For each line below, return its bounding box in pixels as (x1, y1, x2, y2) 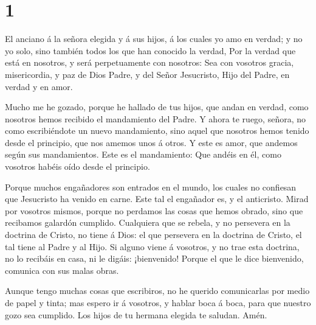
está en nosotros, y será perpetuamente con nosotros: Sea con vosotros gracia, (5, 56, 294, 69)
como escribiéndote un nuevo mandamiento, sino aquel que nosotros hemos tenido (5, 124, 309, 137)
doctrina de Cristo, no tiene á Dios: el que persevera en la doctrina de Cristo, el (5, 228, 302, 241)
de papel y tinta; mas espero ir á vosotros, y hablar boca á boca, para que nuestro (5, 296, 311, 309)
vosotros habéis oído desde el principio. (5, 160, 150, 173)
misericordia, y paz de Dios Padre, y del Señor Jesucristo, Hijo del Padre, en (5, 68, 290, 80)
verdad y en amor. (5, 80, 73, 93)
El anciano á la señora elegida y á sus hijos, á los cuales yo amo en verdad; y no (5, 32, 303, 45)
